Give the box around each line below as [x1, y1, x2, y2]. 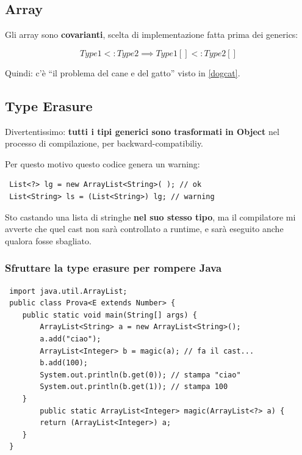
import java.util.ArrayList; [9, 286, 128, 296]
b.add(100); [40, 359, 88, 368]
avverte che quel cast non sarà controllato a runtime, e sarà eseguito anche [5, 222, 284, 235]
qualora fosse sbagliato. [5, 234, 92, 247]
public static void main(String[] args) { [22, 310, 197, 319]
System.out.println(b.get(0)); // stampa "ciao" [40, 370, 241, 379]
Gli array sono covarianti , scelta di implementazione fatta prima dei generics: [5, 28, 298, 41]
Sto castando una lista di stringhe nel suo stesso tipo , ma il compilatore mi [5, 210, 296, 223]
